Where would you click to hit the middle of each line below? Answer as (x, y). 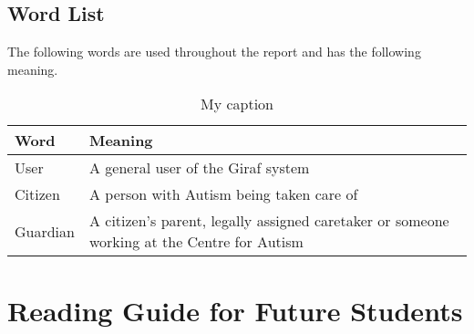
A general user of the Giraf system (199, 168)
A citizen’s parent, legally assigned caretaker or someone (269, 221)
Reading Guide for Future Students (235, 310)
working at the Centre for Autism (196, 242)
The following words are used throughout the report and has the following (214, 52)
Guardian (45, 231)
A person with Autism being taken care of (223, 194)
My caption (237, 104)
